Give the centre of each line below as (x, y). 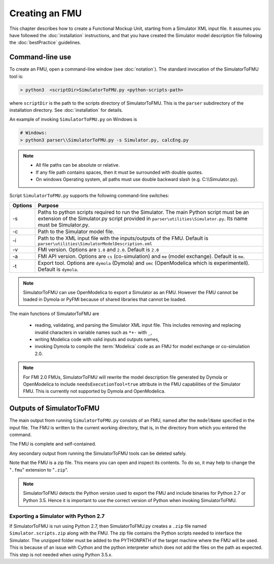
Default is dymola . (58, 269)
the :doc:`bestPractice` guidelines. (45, 43)
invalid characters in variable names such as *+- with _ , (93, 332)
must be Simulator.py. (64, 225)
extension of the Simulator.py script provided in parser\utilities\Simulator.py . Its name (143, 218)
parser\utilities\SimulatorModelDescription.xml (95, 244)
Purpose (48, 205)
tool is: (16, 76)
